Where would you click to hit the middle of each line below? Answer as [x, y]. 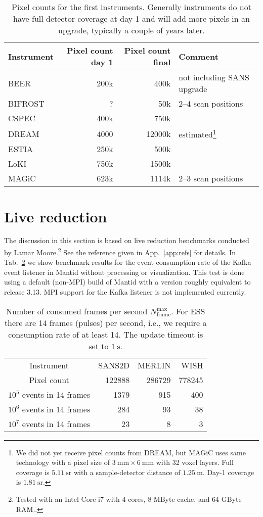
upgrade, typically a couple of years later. [131, 30]
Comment [199, 56]
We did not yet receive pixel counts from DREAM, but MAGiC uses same [131, 452]
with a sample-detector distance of [127, 472]
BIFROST [26, 103]
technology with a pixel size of [63, 462]
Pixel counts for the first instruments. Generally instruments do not [131, 7]
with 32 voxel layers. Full [195, 462]
